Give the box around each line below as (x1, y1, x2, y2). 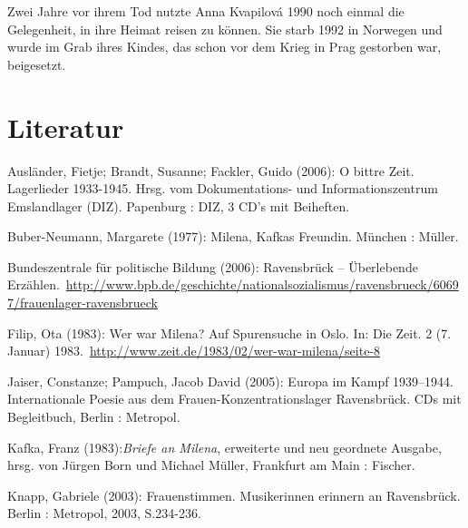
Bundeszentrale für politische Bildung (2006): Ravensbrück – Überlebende (7, 257, 418, 276)
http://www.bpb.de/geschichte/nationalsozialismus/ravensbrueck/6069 (65, 275, 459, 294)
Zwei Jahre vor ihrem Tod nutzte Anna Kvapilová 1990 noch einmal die (7, 2, 405, 20)
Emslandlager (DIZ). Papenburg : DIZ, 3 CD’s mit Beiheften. (7, 196, 350, 215)
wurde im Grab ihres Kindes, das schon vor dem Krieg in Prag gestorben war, (7, 37, 442, 56)
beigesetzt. (7, 54, 66, 73)
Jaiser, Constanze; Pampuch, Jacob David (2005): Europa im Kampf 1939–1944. (7, 371, 453, 390)
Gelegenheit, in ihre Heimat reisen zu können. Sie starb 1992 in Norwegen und (7, 19, 443, 38)
